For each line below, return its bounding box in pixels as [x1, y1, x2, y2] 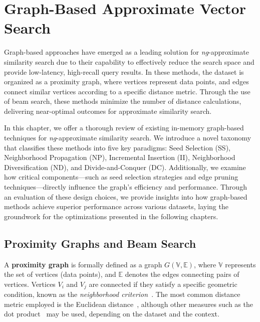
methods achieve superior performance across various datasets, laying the [4, 201, 228, 212]
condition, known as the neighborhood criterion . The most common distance [4, 289, 240, 299]
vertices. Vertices [4, 278, 56, 289]
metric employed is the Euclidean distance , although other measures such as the [4, 298, 253, 309]
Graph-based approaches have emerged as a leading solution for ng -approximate [4, 47, 249, 57]
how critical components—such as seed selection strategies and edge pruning [4, 172, 238, 182]
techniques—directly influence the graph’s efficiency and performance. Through [4, 182, 247, 192]
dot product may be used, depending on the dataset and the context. [4, 308, 219, 319]
